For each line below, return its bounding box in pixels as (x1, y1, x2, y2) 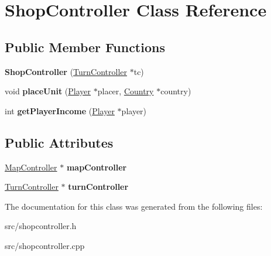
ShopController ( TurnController (5, 65, 128, 77)
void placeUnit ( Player (5, 85, 91, 97)
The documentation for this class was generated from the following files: (5, 200, 263, 212)
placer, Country (97, 85, 154, 97)
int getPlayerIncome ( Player (5, 104, 115, 117)
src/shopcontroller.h (5, 220, 77, 232)
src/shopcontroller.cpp (5, 239, 85, 251)
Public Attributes (5, 133, 114, 151)
